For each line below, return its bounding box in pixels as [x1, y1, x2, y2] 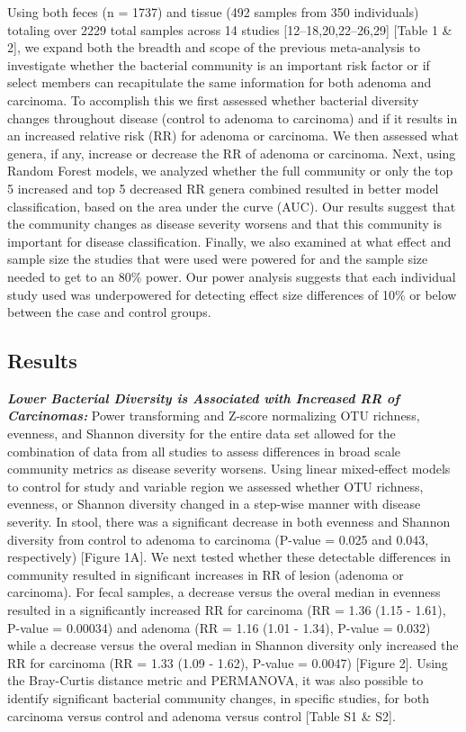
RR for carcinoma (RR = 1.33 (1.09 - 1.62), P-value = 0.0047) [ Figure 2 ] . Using [7, 653, 448, 672]
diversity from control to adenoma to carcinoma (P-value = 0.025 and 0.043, [7, 529, 429, 548]
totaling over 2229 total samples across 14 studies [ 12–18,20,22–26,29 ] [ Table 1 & [7, 20, 453, 39]
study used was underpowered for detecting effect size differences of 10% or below [7, 285, 457, 303]
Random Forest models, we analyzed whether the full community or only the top [7, 161, 453, 180]
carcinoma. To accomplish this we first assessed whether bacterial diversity [7, 90, 419, 109]
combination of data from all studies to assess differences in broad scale [7, 441, 401, 460]
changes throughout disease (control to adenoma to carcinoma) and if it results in [7, 108, 458, 127]
